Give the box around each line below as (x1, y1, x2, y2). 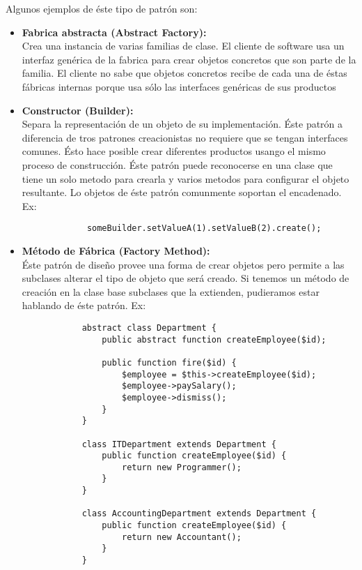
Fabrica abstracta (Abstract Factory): (22, 24, 207, 39)
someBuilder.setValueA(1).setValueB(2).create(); (86, 223, 322, 234)
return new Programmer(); (121, 462, 242, 472)
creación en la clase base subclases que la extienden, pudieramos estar (22, 284, 320, 299)
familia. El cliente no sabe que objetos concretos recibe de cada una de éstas (22, 66, 347, 80)
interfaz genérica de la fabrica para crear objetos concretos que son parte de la (22, 52, 356, 66)
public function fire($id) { (102, 357, 237, 368)
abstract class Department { (81, 322, 217, 333)
